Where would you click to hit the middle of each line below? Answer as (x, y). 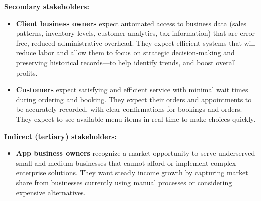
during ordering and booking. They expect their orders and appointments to (134, 99)
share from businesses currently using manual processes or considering (124, 182)
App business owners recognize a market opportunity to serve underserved (136, 153)
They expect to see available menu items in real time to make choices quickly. (136, 119)
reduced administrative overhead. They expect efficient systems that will (143, 43)
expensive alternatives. (51, 192)
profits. (27, 72)
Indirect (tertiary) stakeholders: (61, 136)
